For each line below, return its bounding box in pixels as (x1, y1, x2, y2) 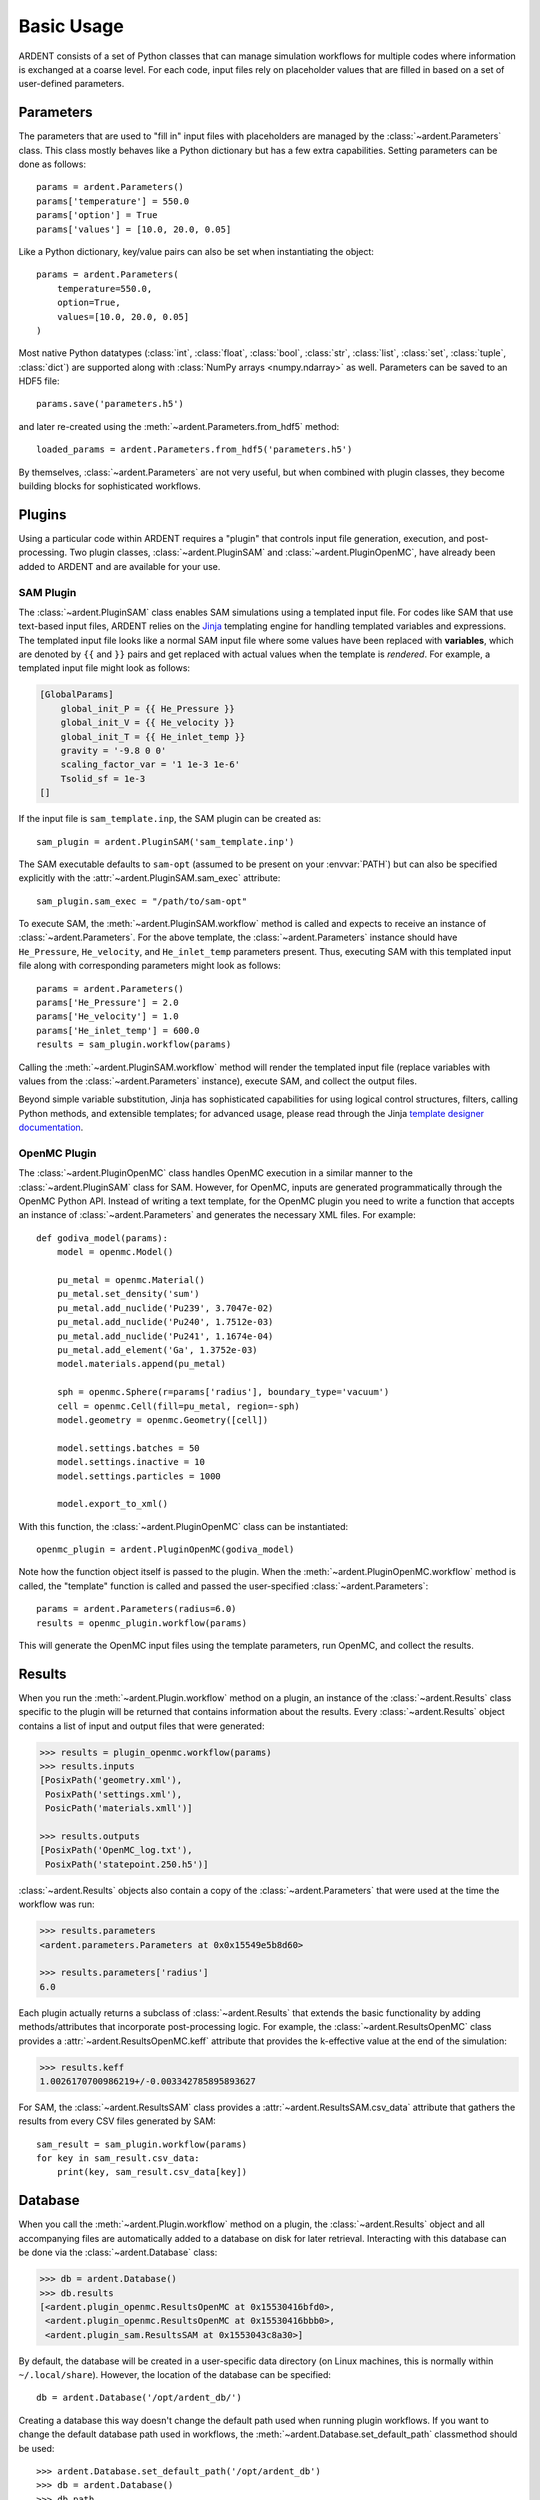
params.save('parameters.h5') (36, 398, 185, 410)
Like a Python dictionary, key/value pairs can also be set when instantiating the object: (18, 245, 375, 257)
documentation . (18, 1121, 84, 1134)
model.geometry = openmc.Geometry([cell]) (56, 1414, 269, 1425)
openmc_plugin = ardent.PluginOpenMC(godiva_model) (36, 1544, 295, 1555)
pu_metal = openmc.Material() (56, 1275, 205, 1286)
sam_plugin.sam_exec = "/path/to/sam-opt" (36, 895, 248, 907)
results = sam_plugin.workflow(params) (36, 1039, 232, 1050)
